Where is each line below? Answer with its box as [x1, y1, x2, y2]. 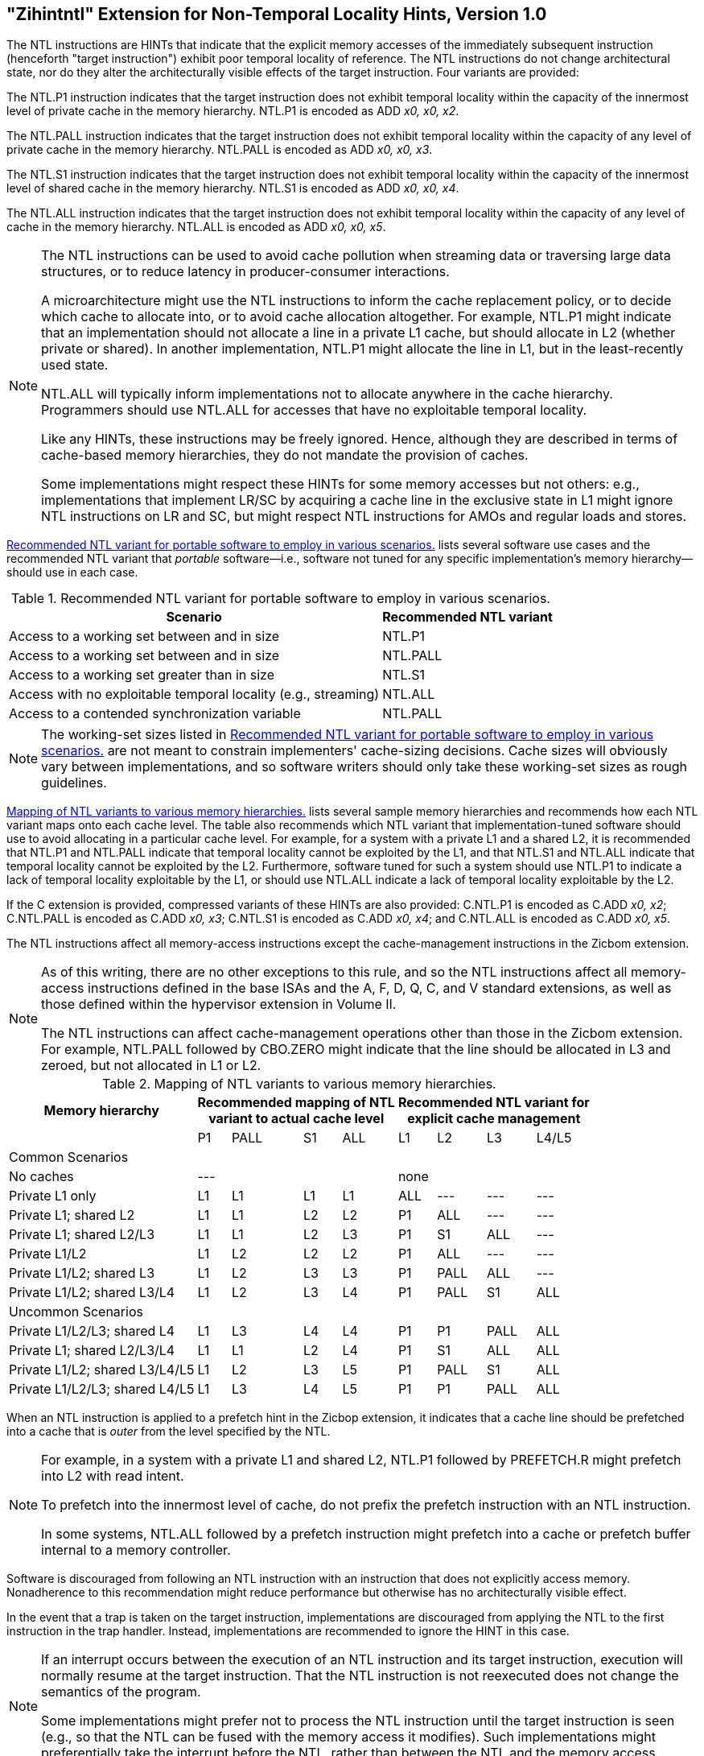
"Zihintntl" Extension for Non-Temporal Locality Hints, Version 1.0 [6, 4, 547, 24]
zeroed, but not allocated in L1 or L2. [41, 1057, 261, 1074]
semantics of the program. [41, 1684, 201, 1700]
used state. [41, 357, 109, 374]
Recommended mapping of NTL [197, 1094, 395, 1111]
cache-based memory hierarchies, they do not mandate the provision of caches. [41, 447, 529, 464]
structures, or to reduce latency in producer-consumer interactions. [41, 263, 450, 280]
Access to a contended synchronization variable [9, 705, 301, 722]
